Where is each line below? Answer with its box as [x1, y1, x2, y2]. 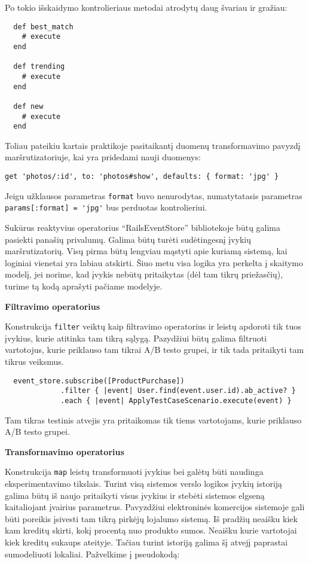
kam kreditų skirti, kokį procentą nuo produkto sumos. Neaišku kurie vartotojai [5, 524, 297, 536]
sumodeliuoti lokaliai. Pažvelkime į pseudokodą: [5, 547, 180, 560]
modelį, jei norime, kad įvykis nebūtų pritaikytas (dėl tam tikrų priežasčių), [5, 268, 283, 281]
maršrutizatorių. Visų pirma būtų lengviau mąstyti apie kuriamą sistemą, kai [5, 245, 287, 257]
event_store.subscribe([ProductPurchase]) [13, 376, 185, 385]
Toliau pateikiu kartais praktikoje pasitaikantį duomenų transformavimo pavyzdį [5, 139, 301, 151]
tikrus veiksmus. [5, 355, 64, 367]
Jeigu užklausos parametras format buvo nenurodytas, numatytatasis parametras [5, 189, 302, 202]
